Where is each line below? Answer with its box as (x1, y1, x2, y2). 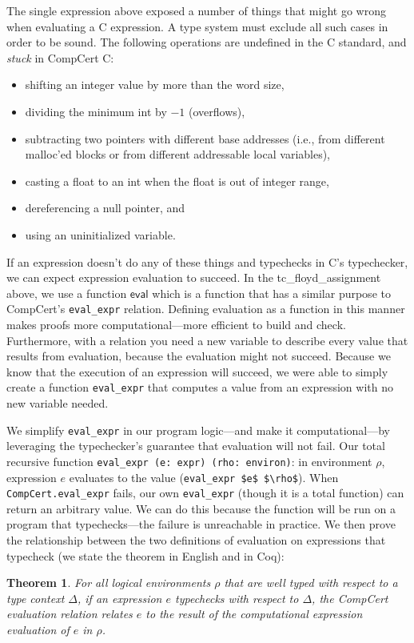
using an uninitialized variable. (25, 226, 176, 243)
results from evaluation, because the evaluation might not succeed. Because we (6, 348, 391, 364)
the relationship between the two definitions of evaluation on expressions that (6, 532, 386, 548)
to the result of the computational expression (145, 605, 363, 622)
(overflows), (189, 102, 245, 119)
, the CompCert (312, 589, 388, 606)
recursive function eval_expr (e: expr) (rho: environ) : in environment (6, 452, 372, 469)
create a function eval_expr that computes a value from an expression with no (6, 379, 393, 396)
